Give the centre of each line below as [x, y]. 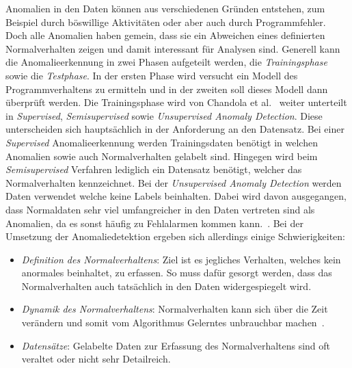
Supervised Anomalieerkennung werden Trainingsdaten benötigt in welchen [162, 142]
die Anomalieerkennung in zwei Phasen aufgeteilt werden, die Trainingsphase [166, 62]
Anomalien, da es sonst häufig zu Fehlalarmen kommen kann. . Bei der [154, 223]
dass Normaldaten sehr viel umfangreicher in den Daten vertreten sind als [160, 209]
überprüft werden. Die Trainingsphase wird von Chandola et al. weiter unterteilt [176, 102]
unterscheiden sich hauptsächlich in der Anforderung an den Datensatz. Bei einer [175, 129]
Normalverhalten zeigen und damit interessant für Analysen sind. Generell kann [173, 48]
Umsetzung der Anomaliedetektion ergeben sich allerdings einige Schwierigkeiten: [175, 236]
